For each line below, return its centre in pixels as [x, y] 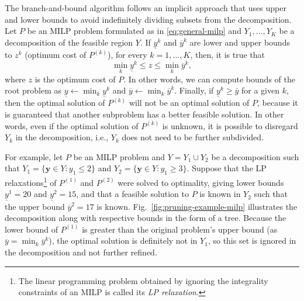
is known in [220, 194]
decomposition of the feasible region [69, 42]
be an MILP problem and [119, 156]
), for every [127, 54]
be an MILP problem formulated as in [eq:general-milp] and [134, 31]
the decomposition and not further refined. [81, 252]
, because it [278, 103]
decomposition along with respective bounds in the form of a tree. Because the [146, 218]
